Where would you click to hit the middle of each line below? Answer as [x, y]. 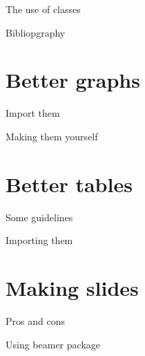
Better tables [69, 184]
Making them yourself [52, 136]
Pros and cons [35, 320]
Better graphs [73, 80]
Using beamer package [53, 344]
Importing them [39, 240]
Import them [33, 113]
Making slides [72, 288]
